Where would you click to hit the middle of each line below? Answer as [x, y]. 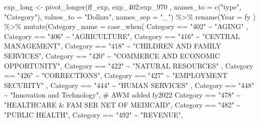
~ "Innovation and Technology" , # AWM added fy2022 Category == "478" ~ [122, 95]
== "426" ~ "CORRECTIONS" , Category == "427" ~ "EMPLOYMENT [116, 75]
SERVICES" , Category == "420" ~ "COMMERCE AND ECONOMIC [112, 55]
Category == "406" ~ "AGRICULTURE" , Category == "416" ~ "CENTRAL [122, 36]
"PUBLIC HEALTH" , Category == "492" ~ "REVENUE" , [94, 114]
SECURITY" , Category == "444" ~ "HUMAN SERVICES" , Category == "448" [129, 85]
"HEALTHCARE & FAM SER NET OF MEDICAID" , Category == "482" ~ [122, 104]
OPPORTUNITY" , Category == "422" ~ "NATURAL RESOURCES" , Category [129, 65]
